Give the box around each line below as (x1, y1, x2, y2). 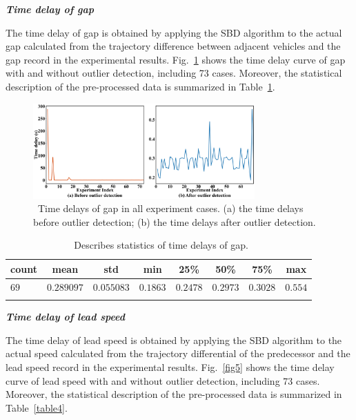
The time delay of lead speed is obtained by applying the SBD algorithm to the (6, 332, 342, 347)
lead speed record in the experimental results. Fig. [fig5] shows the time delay (6, 359, 335, 374)
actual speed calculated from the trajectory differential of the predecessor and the (6, 346, 350, 361)
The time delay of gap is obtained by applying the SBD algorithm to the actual (6, 25, 342, 39)
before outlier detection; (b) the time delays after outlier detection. (33, 214, 316, 229)
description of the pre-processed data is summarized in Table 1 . (6, 79, 275, 93)
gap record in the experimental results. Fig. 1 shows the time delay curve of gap (6, 52, 346, 66)
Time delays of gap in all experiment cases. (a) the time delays (37, 201, 304, 216)
